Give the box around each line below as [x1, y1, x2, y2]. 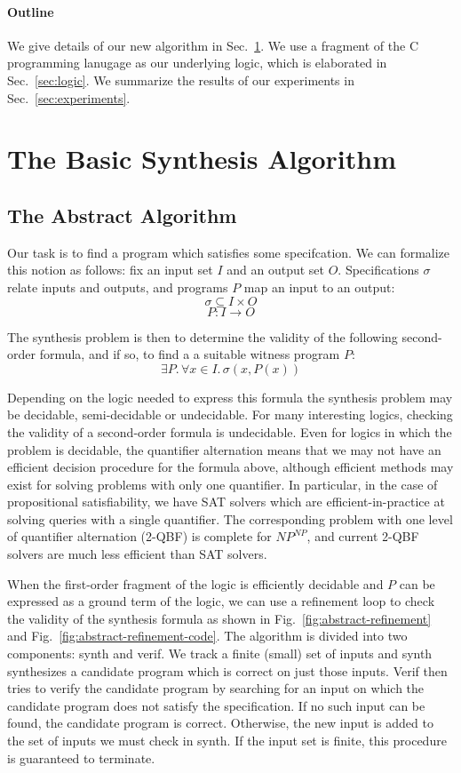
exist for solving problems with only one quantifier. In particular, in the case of [7, 474, 438, 493]
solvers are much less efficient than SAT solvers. [7, 545, 267, 563]
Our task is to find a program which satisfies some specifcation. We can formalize [7, 243, 450, 261]
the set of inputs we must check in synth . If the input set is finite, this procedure [7, 731, 447, 749]
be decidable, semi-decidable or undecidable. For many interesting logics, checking [7, 405, 453, 424]
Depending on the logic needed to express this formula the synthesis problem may [7, 387, 453, 406]
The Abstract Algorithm [7, 201, 237, 228]
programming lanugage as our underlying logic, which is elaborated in [7, 53, 387, 72]
